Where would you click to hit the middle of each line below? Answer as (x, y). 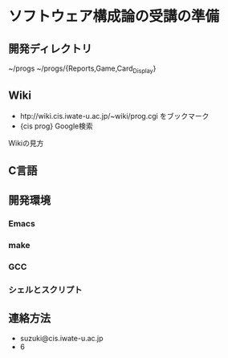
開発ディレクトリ (50, 49)
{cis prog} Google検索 (57, 126)
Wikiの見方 (26, 143)
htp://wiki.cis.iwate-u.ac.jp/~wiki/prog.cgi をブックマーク (114, 116)
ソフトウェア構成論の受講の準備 (114, 16)
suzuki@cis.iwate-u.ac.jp (61, 338)
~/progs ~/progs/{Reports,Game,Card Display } (82, 69)
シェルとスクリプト (45, 290)
